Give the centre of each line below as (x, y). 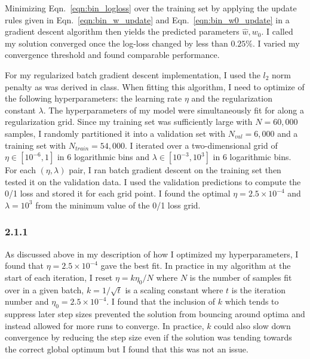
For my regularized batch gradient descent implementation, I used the (133, 74)
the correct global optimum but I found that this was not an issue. (127, 349)
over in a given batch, (44, 289)
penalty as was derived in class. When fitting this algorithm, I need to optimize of (155, 86)
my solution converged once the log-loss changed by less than (116, 43)
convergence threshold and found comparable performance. (112, 55)
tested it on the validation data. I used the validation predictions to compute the (153, 181)
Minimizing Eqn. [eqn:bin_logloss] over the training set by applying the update (151, 8)
